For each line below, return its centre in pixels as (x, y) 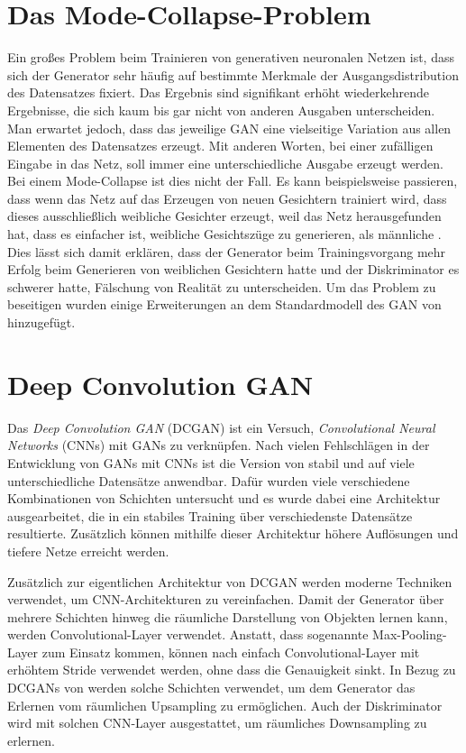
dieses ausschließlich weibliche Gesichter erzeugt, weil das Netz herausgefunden (224, 216)
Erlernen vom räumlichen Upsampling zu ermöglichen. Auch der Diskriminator (225, 705)
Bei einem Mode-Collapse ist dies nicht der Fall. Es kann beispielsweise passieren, (233, 181)
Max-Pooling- (410, 634)
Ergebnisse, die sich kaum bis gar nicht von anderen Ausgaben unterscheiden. (221, 110)
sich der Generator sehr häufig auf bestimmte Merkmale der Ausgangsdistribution (233, 74)
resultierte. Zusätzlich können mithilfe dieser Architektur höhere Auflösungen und (233, 533)
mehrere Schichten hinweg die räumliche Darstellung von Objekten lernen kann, (228, 616)
